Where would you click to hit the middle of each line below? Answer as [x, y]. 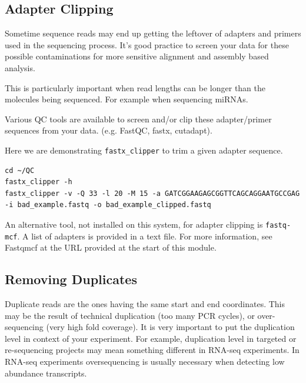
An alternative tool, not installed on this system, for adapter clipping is [134, 224]
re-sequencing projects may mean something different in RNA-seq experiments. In [152, 350]
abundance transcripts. [46, 373]
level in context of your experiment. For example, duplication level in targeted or [151, 338]
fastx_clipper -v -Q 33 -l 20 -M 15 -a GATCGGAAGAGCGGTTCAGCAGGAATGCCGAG [152, 193]
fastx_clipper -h [39, 182]
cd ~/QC [20, 170]
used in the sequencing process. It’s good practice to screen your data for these [147, 44]
